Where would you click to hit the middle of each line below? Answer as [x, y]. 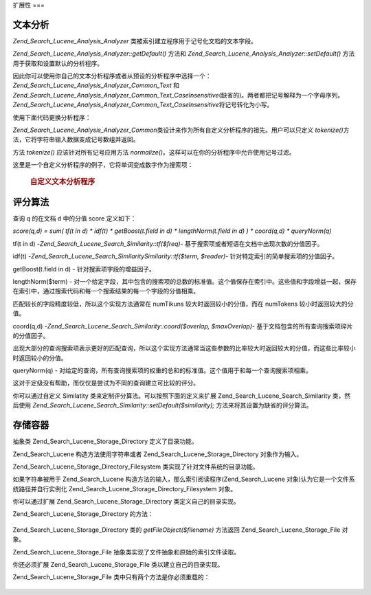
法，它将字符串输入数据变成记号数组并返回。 [76, 139]
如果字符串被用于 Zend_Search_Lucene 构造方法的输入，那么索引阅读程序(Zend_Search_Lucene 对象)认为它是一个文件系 [184, 479]
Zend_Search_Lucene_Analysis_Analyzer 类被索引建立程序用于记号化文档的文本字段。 [135, 41]
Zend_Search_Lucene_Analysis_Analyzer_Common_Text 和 [96, 85]
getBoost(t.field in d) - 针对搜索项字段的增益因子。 [84, 269]
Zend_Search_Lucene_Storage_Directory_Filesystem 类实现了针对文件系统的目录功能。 [136, 467]
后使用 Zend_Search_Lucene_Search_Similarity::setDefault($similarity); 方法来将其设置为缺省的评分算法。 [162, 405]
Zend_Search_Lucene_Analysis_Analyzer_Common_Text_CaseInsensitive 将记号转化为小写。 [143, 105]
